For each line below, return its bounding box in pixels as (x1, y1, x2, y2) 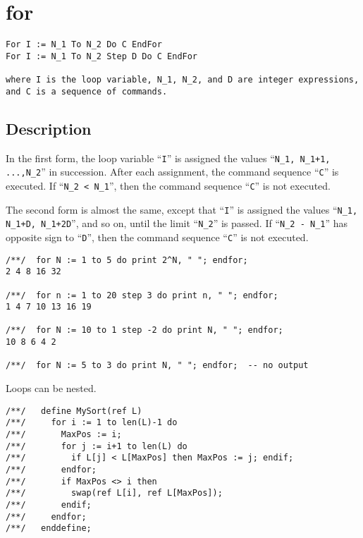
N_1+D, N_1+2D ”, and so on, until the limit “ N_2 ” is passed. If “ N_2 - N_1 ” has (6, 216, 348, 231)
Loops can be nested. (6, 381, 97, 396)
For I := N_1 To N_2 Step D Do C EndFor (6, 51, 198, 61)
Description (6, 117, 92, 139)
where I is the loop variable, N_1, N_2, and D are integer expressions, (6, 75, 359, 85)
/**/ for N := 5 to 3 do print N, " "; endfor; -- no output (6, 360, 309, 371)
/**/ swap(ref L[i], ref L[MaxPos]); (6, 488, 223, 499)
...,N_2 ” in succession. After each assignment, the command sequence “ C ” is (6, 164, 339, 179)
